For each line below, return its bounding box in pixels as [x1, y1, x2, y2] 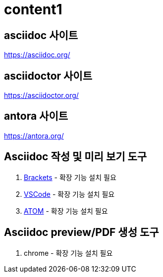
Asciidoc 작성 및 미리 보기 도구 [4, 150, 147, 163]
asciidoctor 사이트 [4, 69, 93, 82]
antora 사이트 [4, 110, 68, 123]
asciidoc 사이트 [4, 29, 78, 42]
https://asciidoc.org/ [4, 50, 70, 59]
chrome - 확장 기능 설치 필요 [24, 248, 113, 257]
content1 [4, 1, 62, 18]
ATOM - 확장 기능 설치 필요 [24, 206, 108, 215]
